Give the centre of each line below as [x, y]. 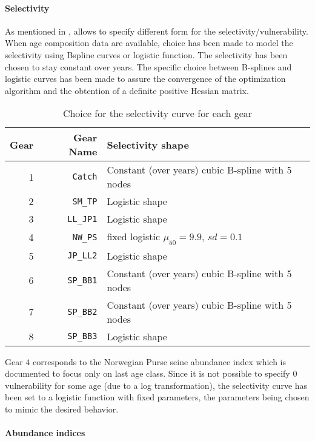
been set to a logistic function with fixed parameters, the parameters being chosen [157, 397]
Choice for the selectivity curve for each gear [157, 113]
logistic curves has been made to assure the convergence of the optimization [145, 79]
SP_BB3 [82, 336]
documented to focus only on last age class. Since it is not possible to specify [148, 373]
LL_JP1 [82, 219]
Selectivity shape [148, 144]
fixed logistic [134, 237]
